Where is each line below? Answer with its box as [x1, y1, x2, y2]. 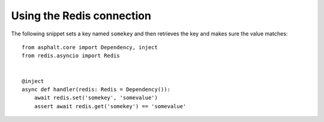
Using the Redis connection [11, 9, 151, 22]
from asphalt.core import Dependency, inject [22, 44, 158, 50]
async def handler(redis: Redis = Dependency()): [22, 86, 171, 93]
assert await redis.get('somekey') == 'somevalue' [34, 103, 187, 109]
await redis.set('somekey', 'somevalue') [34, 94, 158, 102]
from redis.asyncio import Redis [22, 52, 120, 59]
